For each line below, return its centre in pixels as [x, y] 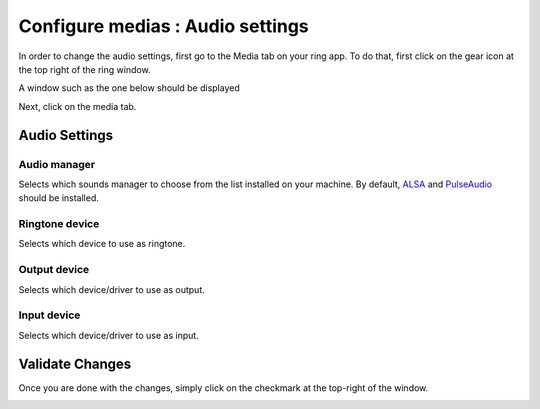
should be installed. [59, 198]
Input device [49, 315]
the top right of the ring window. [84, 69]
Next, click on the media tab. [77, 106]
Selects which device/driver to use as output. [111, 289]
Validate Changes [75, 363]
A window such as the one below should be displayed [129, 88]
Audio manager [56, 164]
